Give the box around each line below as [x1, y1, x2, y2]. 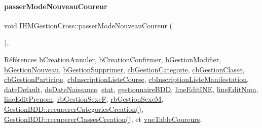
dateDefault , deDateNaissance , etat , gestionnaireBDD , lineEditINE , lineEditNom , [4, 83, 258, 94]
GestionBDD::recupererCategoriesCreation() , [4, 103, 143, 114]
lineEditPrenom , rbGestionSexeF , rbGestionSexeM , [4, 94, 164, 104]
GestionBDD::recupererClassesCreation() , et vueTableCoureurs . [4, 113, 202, 124]
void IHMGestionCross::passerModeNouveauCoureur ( [4, 20, 172, 30]
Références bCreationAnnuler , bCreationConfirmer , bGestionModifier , [4, 54, 221, 64]
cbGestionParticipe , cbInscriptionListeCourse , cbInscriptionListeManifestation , [4, 74, 249, 84]
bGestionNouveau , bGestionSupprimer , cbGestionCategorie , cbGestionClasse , [4, 64, 245, 74]
